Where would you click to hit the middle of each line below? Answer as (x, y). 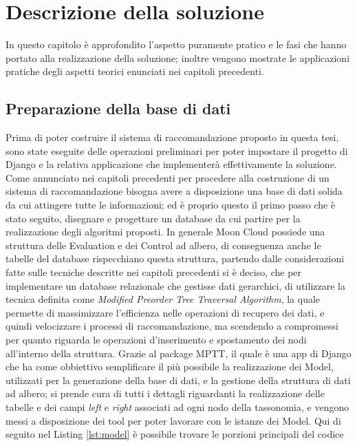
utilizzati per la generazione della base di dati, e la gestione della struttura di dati (178, 380)
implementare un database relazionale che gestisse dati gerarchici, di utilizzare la (175, 285)
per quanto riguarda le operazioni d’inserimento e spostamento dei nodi (156, 340)
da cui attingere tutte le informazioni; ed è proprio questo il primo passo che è (171, 205)
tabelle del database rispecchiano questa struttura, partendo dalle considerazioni (175, 258)
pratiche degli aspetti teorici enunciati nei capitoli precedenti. (135, 71)
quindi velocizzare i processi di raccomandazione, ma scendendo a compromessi (172, 326)
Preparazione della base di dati (118, 108)
